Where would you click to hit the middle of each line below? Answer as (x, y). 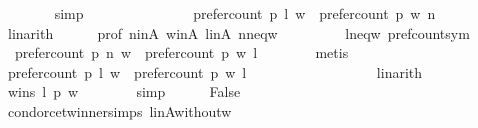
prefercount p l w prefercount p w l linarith (215, 71)
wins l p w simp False (124, 91)
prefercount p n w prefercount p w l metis (181, 52)
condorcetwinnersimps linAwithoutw (119, 110)
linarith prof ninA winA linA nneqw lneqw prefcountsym (238, 32)
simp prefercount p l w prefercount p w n (245, 13)
